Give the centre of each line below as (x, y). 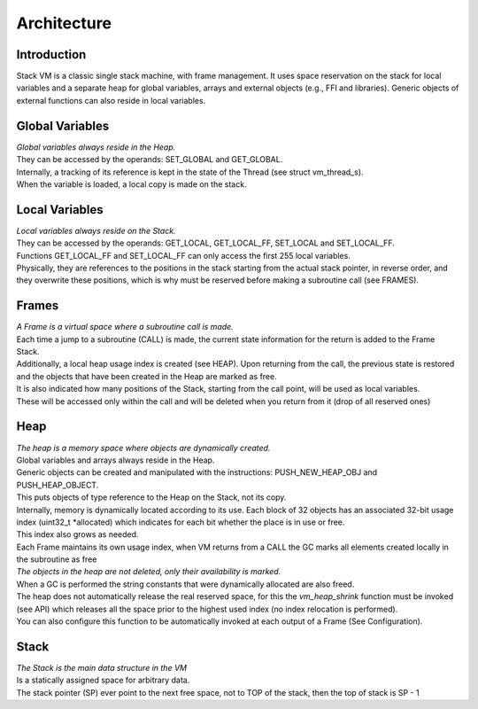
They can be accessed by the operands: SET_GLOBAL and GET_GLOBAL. (150, 160)
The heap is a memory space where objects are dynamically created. (143, 448)
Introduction (51, 55)
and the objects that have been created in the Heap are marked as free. (147, 376)
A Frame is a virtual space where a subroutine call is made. (125, 327)
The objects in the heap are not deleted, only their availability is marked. (149, 572)
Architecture (64, 23)
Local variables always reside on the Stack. (96, 230)
